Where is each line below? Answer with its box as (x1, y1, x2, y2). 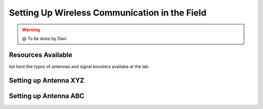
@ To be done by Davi (22, 36, 67, 41)
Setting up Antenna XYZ (9, 76, 85, 85)
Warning (22, 27, 40, 33)
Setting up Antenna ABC (9, 91, 85, 100)
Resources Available (9, 51, 73, 59)
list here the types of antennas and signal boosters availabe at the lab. (9, 63, 150, 69)
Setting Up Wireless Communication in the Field (9, 7, 207, 18)
